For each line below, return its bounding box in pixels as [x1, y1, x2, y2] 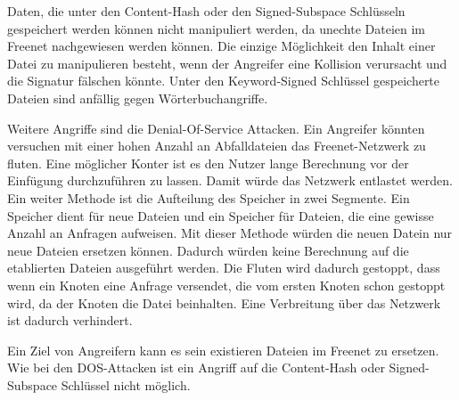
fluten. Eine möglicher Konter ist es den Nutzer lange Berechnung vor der [7, 153, 409, 172]
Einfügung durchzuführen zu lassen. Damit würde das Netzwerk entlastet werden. [7, 171, 453, 190]
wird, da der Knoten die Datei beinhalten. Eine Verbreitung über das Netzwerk [7, 293, 441, 312]
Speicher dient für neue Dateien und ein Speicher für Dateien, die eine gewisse [7, 206, 434, 224]
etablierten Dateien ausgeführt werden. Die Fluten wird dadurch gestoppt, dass [7, 258, 440, 277]
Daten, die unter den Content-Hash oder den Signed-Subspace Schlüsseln [7, 2, 406, 20]
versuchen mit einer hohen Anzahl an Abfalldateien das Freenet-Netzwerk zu [7, 136, 426, 155]
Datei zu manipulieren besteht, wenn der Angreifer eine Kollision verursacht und [7, 53, 447, 72]
